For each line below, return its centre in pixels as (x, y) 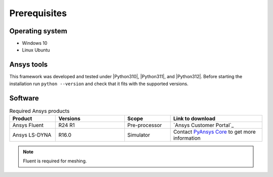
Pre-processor (145, 125)
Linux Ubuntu (36, 50)
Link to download (194, 119)
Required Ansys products (39, 111)
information (187, 138)
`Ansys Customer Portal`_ (203, 125)
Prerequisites (38, 13)
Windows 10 (35, 43)
